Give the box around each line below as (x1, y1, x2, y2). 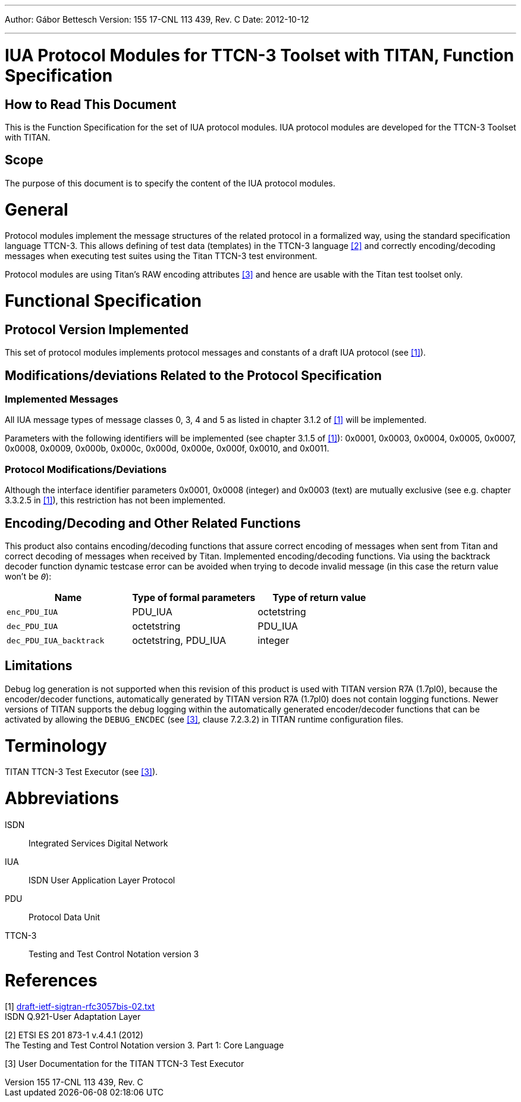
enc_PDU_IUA (7, 607, 58, 617)
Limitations (5, 658, 73, 674)
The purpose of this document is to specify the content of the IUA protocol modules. (5, 178, 335, 188)
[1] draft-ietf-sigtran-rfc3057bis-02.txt (5, 1001, 155, 1012)
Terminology (5, 735, 107, 756)
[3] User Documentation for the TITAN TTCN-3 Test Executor (5, 1059, 244, 1069)
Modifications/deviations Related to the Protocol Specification (5, 368, 382, 383)
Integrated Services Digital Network (29, 838, 168, 848)
